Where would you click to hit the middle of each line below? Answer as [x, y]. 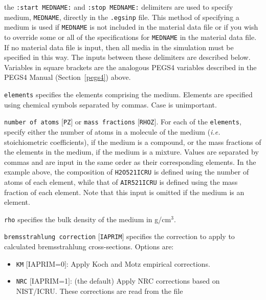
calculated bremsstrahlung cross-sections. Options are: [89, 247]
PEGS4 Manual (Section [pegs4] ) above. [68, 77]
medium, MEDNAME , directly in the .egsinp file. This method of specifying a [122, 17]
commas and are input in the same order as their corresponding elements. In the [130, 162]
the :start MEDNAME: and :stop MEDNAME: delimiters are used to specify [119, 7]
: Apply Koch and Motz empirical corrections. [138, 263]
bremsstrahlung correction [50, 237]
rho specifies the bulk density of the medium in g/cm [88, 219]
